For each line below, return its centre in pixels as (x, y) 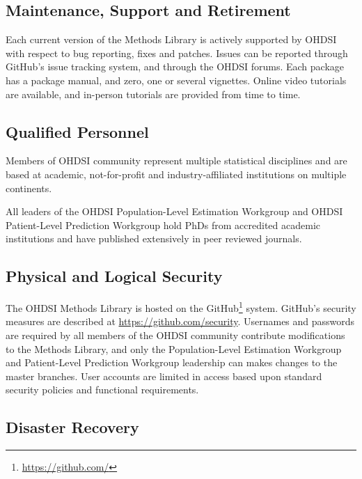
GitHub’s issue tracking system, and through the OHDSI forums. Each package (175, 66)
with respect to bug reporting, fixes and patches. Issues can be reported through (177, 53)
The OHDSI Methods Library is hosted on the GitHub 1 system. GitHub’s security (181, 307)
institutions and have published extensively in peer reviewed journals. (154, 238)
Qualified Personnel (77, 131)
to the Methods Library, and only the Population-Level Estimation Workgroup (174, 348)
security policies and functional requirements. (102, 390)
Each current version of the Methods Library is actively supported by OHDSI (171, 39)
